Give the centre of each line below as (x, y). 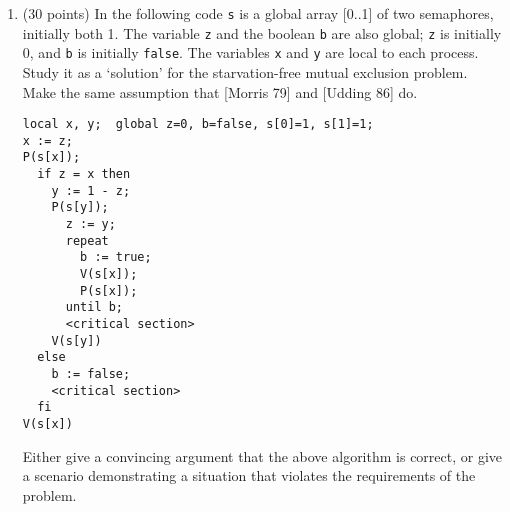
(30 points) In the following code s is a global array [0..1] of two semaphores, (258, 13)
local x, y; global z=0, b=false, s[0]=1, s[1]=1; (198, 124)
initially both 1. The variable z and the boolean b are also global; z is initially (262, 32)
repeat (87, 240)
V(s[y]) (76, 340)
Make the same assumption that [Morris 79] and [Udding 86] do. (220, 91)
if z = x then (84, 174)
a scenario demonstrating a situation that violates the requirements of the (249, 475)
